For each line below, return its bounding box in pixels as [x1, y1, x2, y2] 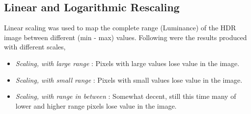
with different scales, [4, 42, 66, 52]
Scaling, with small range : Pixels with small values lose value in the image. [15, 74, 243, 85]
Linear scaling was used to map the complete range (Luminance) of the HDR [4, 23, 236, 33]
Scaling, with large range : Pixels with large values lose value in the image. [15, 58, 240, 68]
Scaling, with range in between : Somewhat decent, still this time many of [15, 91, 236, 101]
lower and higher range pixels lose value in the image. [15, 100, 177, 111]
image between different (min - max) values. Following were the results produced [4, 32, 247, 42]
